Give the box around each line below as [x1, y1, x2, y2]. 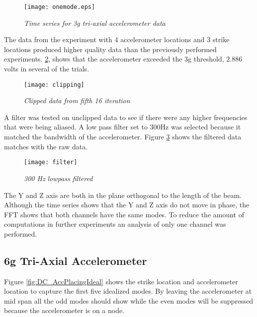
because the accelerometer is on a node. [4, 305, 125, 316]
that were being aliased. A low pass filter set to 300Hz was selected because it [4, 122, 241, 132]
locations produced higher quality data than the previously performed [4, 44, 217, 54]
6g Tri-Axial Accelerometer [4, 253, 147, 268]
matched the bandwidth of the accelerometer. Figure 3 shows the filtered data [4, 131, 242, 142]
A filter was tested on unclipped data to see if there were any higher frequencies [4, 112, 248, 122]
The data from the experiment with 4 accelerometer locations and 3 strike [4, 34, 230, 45]
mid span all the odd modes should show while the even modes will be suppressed [4, 295, 254, 306]
